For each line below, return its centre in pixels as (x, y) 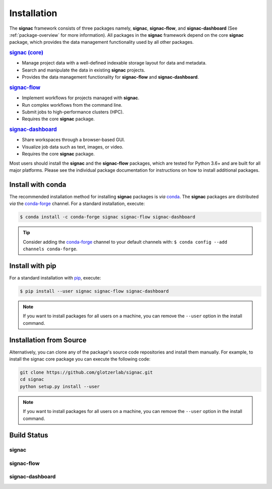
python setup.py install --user (60, 386)
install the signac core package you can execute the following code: (80, 359)
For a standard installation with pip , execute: (55, 277)
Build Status (29, 435)
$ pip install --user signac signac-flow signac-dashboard (94, 291)
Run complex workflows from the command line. (72, 105)
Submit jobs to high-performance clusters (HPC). (73, 112)
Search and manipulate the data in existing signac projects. (84, 70)
